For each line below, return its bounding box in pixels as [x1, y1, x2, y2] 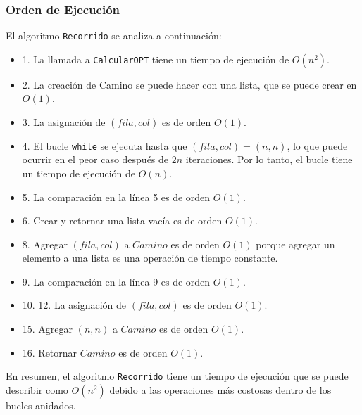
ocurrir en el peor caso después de [22, 152, 169, 167]
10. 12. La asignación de [22, 298, 127, 312]
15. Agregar [22, 321, 73, 336]
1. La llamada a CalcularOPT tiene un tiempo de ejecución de [22, 51, 289, 66]
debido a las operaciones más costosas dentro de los [109, 382, 332, 397]
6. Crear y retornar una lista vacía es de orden [22, 213, 223, 228]
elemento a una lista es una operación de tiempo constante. [22, 250, 278, 265]
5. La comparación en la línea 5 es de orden [22, 189, 211, 204]
